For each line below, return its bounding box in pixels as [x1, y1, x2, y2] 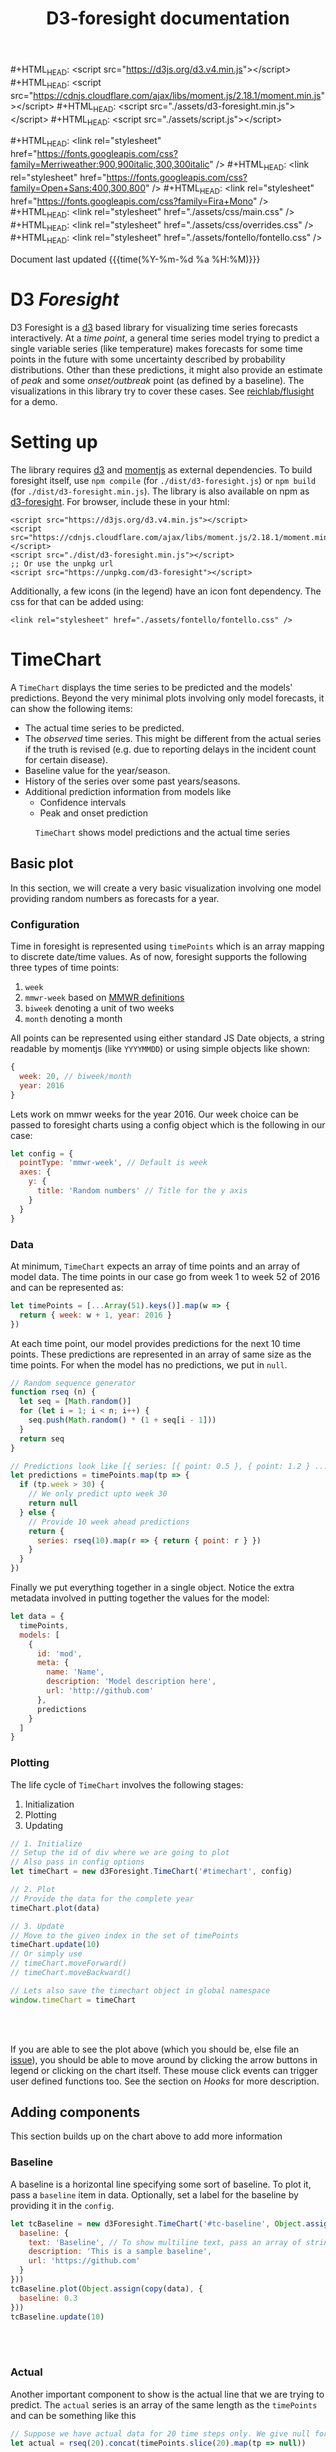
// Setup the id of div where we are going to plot [10, 1848, 230, 1858]
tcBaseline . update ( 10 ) [10, 2312, 105, 2322]
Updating [24, 1819, 64, 1831]
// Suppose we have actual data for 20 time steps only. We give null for [10, 2428, 329, 2439]
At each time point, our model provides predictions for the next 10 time [10, 1337, 301, 1349]
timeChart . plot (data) [10, 1903, 101, 1913]
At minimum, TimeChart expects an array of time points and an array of [10, 1260, 301, 1272]
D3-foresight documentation [46, 7, 290, 30]
